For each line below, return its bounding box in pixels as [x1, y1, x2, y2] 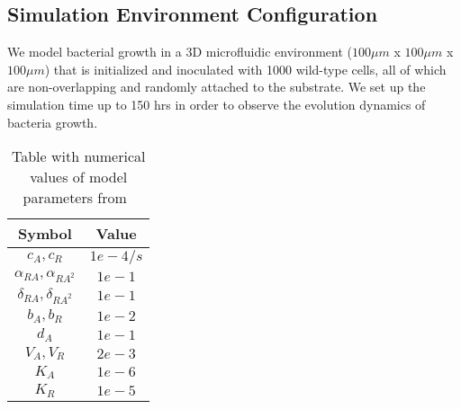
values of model [30, 166, 128, 188]
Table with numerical [11, 146, 146, 167]
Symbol [18, 223, 72, 245]
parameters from [23, 187, 127, 209]
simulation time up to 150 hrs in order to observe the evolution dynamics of [7, 94, 426, 113]
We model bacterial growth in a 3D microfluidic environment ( [7, 42, 353, 61]
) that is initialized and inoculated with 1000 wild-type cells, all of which [44, 59, 447, 78]
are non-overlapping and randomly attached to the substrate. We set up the [7, 77, 426, 96]
